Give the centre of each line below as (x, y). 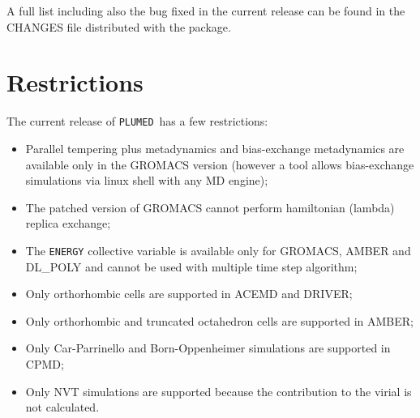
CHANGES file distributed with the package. (119, 26)
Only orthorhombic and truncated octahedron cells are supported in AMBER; (219, 320)
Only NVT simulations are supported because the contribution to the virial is (219, 391)
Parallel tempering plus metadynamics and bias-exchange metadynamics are (215, 148)
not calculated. (62, 407)
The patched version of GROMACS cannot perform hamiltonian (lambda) (210, 207)
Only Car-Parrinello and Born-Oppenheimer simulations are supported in (208, 348)
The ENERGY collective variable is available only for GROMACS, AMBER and (218, 250)
